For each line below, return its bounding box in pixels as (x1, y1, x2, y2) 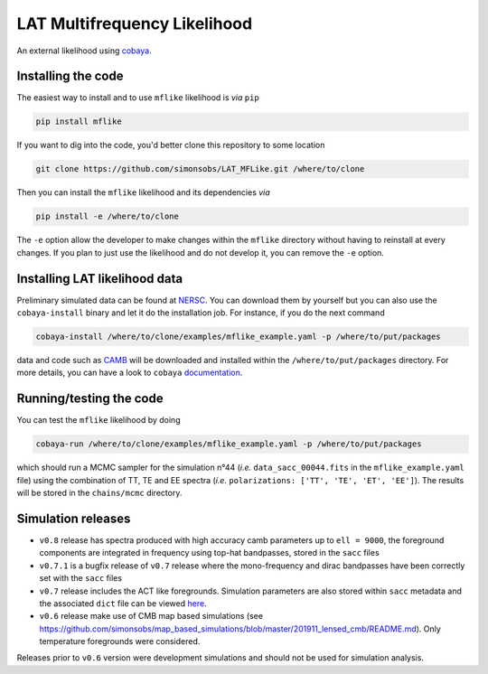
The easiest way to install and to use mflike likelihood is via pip (16, 92, 259, 103)
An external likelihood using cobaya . (16, 45, 153, 56)
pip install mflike (35, 117, 122, 126)
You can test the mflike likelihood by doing (16, 415, 181, 426)
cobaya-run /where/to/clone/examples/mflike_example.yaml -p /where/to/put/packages (35, 439, 422, 449)
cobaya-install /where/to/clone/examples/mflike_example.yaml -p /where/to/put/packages (35, 332, 442, 342)
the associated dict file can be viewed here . (39, 597, 207, 609)
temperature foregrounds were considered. (39, 636, 201, 647)
